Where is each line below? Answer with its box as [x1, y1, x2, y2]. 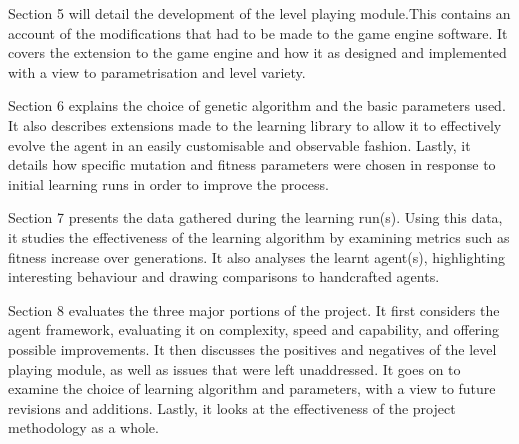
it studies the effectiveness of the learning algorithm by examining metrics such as [8, 226, 510, 247]
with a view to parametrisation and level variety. [8, 61, 306, 82]
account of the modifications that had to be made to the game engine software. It [8, 22, 508, 43]
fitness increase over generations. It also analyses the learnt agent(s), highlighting [8, 246, 505, 267]
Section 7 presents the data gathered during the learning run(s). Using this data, [8, 207, 503, 228]
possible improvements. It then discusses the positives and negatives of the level [8, 338, 497, 359]
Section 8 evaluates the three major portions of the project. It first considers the [8, 299, 500, 320]
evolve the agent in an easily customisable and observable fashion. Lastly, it [8, 134, 471, 155]
